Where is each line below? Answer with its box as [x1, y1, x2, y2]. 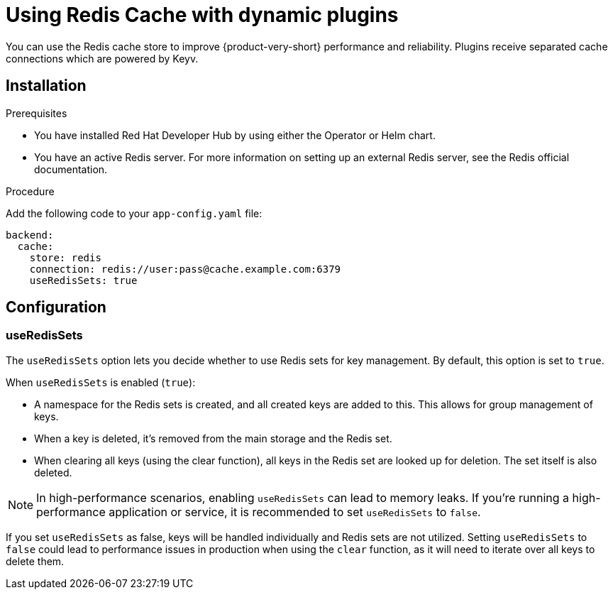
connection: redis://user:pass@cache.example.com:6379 [29, 263, 341, 275]
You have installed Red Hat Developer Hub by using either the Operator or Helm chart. [34, 129, 436, 141]
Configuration [6, 298, 106, 317]
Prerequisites [6, 107, 67, 119]
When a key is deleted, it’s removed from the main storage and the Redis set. [34, 432, 392, 444]
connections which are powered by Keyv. [6, 52, 199, 65]
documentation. [34, 163, 108, 175]
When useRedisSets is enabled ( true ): [6, 376, 196, 388]
